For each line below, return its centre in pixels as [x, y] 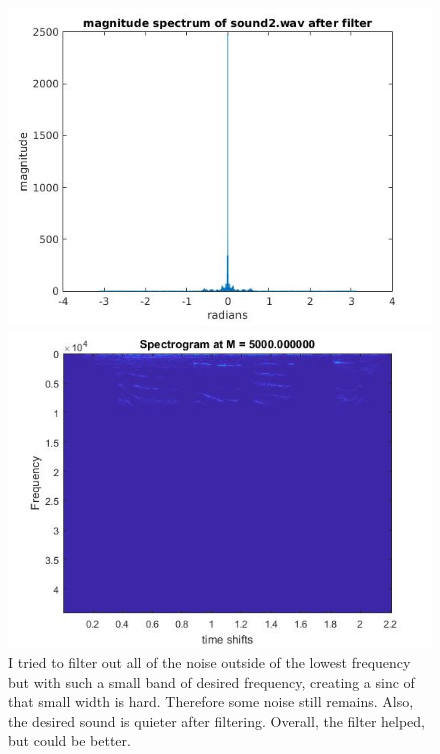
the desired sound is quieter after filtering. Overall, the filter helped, [217, 720]
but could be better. [69, 740]
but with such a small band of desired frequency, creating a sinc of [211, 681]
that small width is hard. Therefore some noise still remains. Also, [211, 701]
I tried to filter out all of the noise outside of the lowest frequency [209, 662]
